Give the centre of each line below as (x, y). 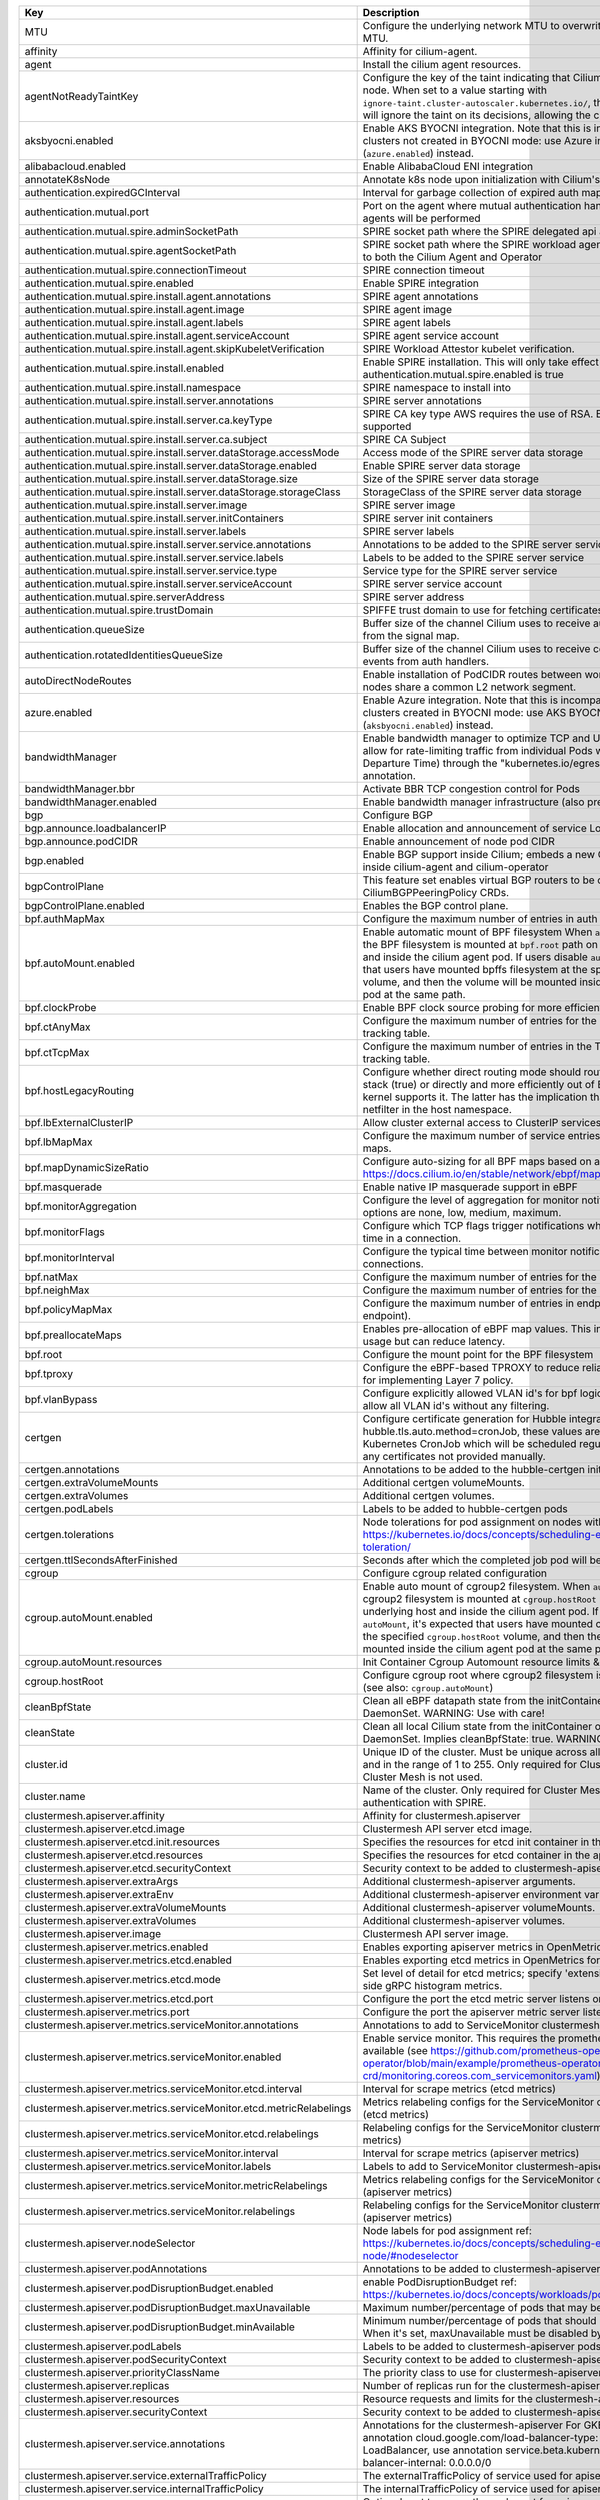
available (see (395, 2050)
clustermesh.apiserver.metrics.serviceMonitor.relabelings (159, 2211)
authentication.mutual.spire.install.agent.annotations (148, 296)
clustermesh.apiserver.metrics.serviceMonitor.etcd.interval (163, 2088)
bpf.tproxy (49, 1373)
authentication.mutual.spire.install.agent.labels (134, 322)
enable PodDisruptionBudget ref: (439, 2282)
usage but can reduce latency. (433, 1341)
